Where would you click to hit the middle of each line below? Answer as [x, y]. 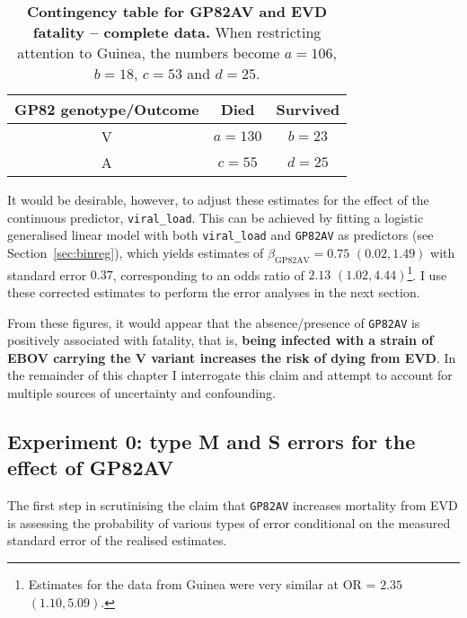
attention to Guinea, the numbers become [149, 53]
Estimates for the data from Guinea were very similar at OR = [202, 584]
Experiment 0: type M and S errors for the [211, 441]
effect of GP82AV [91, 468]
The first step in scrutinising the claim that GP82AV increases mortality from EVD [233, 505]
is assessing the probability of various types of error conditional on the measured [229, 522]
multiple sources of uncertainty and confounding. [141, 392]
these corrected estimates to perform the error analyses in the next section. [214, 291]
